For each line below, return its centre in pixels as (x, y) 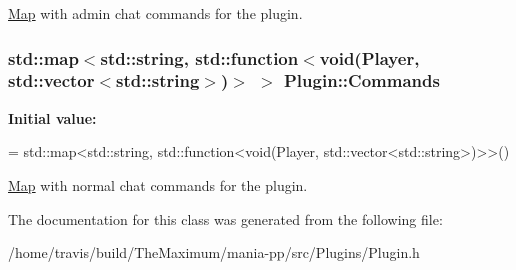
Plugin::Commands (362, 80)
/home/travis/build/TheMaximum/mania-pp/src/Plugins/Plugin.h (214, 252)
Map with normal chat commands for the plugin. (158, 184)
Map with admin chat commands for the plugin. (155, 13)
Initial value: (52, 117)
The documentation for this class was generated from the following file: (225, 218)
